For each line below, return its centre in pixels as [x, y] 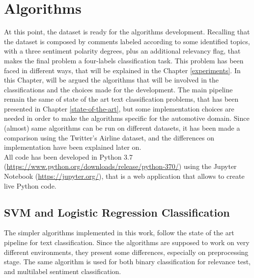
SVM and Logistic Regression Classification [117, 212]
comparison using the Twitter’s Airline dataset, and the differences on [109, 137]
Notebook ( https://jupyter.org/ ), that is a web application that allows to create [124, 176]
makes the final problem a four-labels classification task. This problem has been [124, 60]
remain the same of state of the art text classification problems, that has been [121, 99]
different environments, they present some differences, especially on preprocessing [126, 252]
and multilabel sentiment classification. [63, 271]
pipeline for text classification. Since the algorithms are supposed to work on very [127, 242]
